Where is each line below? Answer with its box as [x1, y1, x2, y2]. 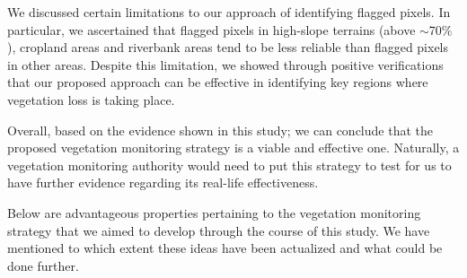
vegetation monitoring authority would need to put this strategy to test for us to [7, 155, 452, 174]
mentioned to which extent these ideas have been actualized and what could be [7, 239, 443, 257]
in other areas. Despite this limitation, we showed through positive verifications [7, 55, 444, 74]
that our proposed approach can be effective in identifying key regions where [7, 73, 428, 91]
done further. [7, 256, 79, 274]
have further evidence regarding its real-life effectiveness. [7, 173, 319, 192]
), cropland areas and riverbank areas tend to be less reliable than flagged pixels [7, 38, 449, 56]
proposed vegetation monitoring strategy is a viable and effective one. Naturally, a [7, 138, 460, 157]
